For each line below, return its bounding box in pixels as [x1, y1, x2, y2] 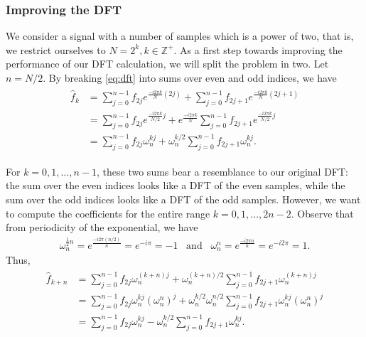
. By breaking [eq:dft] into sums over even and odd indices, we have [43, 70, 337, 85]
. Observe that [291, 205, 354, 220]
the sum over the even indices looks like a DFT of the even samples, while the [6, 178, 345, 193]
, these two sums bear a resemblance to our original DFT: [97, 164, 348, 178]
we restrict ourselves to [6, 42, 106, 57]
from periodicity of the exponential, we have [6, 220, 198, 235]
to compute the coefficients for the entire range [6, 205, 210, 220]
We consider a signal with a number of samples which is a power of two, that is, [6, 28, 354, 43]
